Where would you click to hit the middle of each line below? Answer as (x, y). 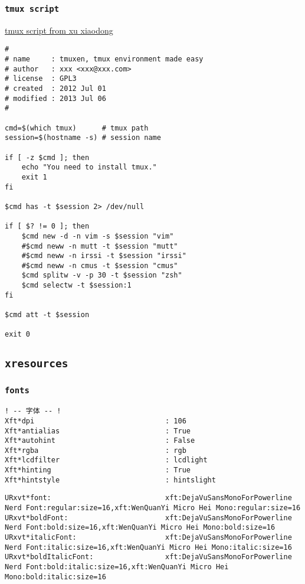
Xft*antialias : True (98, 431)
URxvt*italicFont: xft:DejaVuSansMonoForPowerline (148, 538)
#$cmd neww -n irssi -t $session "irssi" (104, 256)
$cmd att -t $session (47, 315)
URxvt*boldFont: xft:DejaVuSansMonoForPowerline (148, 518)
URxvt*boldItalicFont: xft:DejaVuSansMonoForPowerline (148, 557)
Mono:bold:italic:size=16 (55, 577)
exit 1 (34, 177)
